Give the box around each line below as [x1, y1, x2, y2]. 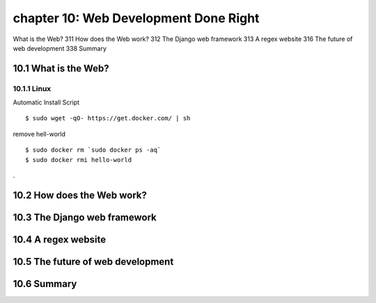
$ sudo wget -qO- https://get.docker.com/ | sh [25, 115, 191, 122]
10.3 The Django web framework [13, 211, 157, 223]
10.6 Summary [13, 278, 77, 290]
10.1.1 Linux [13, 83, 52, 93]
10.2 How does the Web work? [13, 189, 148, 201]
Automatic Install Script [13, 98, 80, 107]
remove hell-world [13, 129, 65, 138]
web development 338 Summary [13, 44, 107, 52]
